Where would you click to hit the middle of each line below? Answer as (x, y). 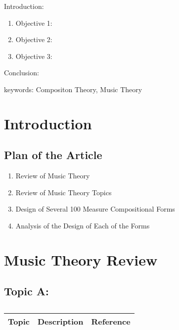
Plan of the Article (53, 155)
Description (60, 322)
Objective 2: (34, 39)
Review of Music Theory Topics (64, 192)
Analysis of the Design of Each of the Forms (83, 225)
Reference (111, 322)
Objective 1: (34, 23)
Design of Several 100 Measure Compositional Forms (95, 209)
